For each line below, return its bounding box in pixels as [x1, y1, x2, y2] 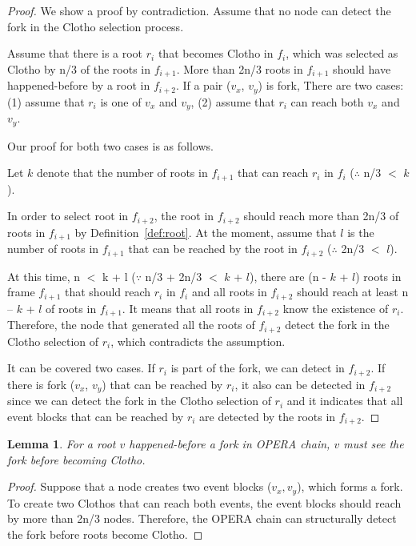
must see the [343, 436, 404, 452]
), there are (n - [250, 267, 326, 284]
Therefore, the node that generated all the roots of [7, 316, 255, 333]
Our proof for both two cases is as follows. [7, 137, 214, 154]
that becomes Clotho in [158, 45, 274, 62]
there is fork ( [7, 375, 75, 392]
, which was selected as [286, 45, 398, 62]
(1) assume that [7, 93, 85, 110]
